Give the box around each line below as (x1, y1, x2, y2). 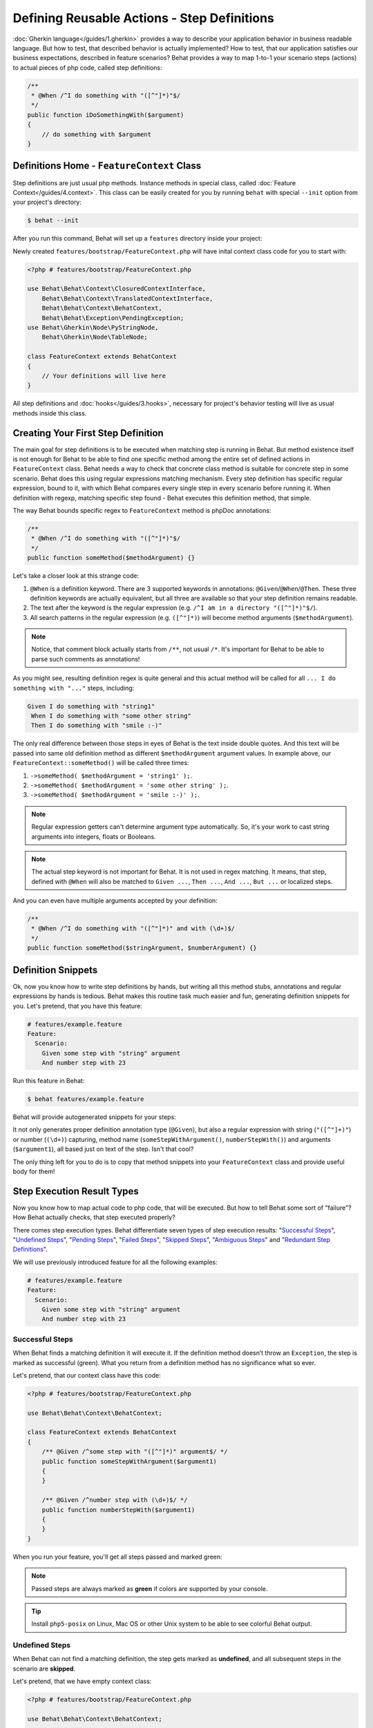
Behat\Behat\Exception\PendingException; (41, 314, 184, 321)
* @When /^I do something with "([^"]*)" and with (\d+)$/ (31, 925, 236, 932)
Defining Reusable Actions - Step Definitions (12, 10, 274, 26)
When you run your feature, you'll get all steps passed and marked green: (12, 1552, 222, 1561)
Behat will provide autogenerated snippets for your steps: (12, 1113, 176, 1121)
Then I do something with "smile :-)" (31, 722, 162, 729)
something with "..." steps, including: (12, 684, 135, 692)
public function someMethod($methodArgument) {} (27, 554, 195, 562)
